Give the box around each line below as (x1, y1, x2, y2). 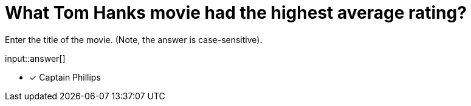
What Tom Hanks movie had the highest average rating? (5, 2, 467, 23)
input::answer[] (5, 53, 66, 64)
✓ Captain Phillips (29, 71, 101, 82)
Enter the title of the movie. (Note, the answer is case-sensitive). (5, 34, 263, 45)
